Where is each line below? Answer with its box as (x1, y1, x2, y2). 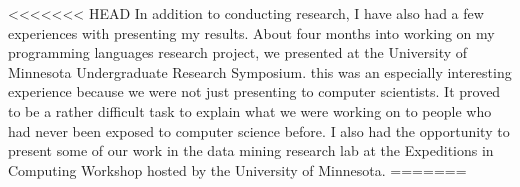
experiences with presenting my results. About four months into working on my (8, 22, 495, 43)
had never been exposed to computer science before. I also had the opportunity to (8, 120, 510, 141)
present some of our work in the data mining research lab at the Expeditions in (8, 140, 494, 161)
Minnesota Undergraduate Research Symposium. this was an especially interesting (8, 61, 512, 82)
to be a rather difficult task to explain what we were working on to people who (8, 100, 492, 121)
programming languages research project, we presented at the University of (8, 42, 468, 63)
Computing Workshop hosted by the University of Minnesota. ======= (8, 159, 467, 180)
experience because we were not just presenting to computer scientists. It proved (8, 81, 501, 102)
